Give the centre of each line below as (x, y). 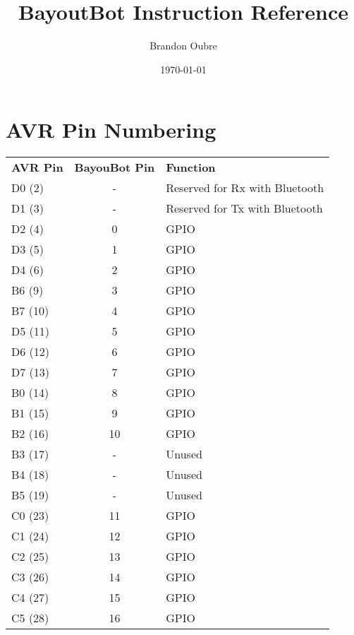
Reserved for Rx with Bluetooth (245, 188)
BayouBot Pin (115, 167)
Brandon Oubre (183, 46)
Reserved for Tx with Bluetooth (244, 208)
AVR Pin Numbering (111, 130)
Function (191, 167)
